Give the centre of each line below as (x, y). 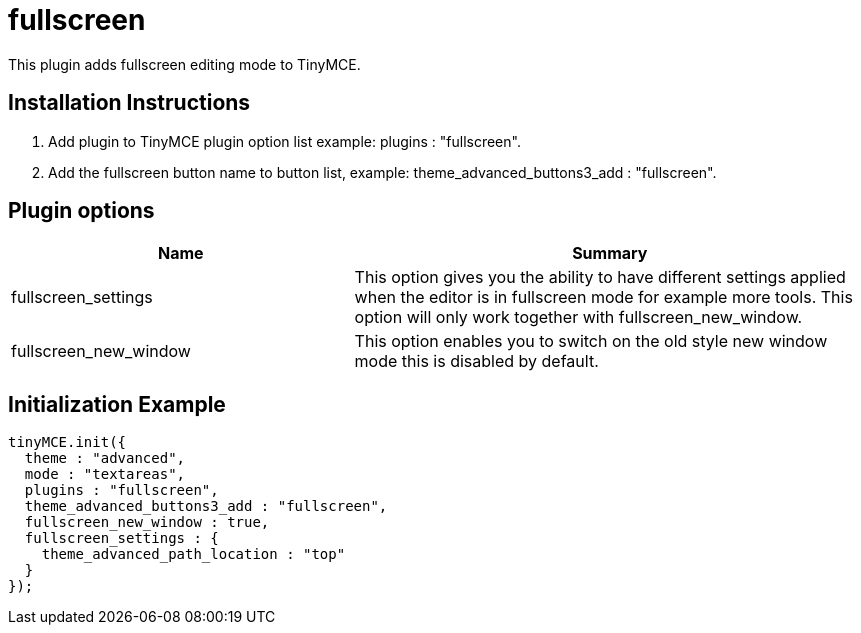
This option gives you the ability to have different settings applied (600, 277)
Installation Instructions (129, 103)
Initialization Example (117, 404)
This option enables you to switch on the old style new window (591, 341)
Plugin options (81, 211)
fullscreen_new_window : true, (147, 522)
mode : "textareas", (105, 474)
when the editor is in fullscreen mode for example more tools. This (603, 297)
